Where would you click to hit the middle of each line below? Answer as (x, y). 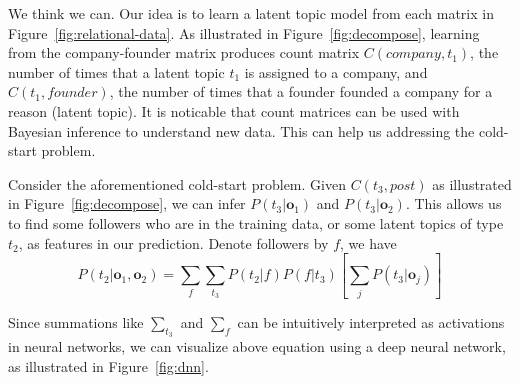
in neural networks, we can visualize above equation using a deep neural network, (257, 345)
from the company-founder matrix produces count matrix (184, 52)
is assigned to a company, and (336, 71)
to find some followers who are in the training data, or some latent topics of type (256, 222)
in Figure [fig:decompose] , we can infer (127, 203)
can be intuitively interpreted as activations (371, 321)
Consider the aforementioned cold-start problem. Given (177, 183)
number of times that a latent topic (116, 71)
